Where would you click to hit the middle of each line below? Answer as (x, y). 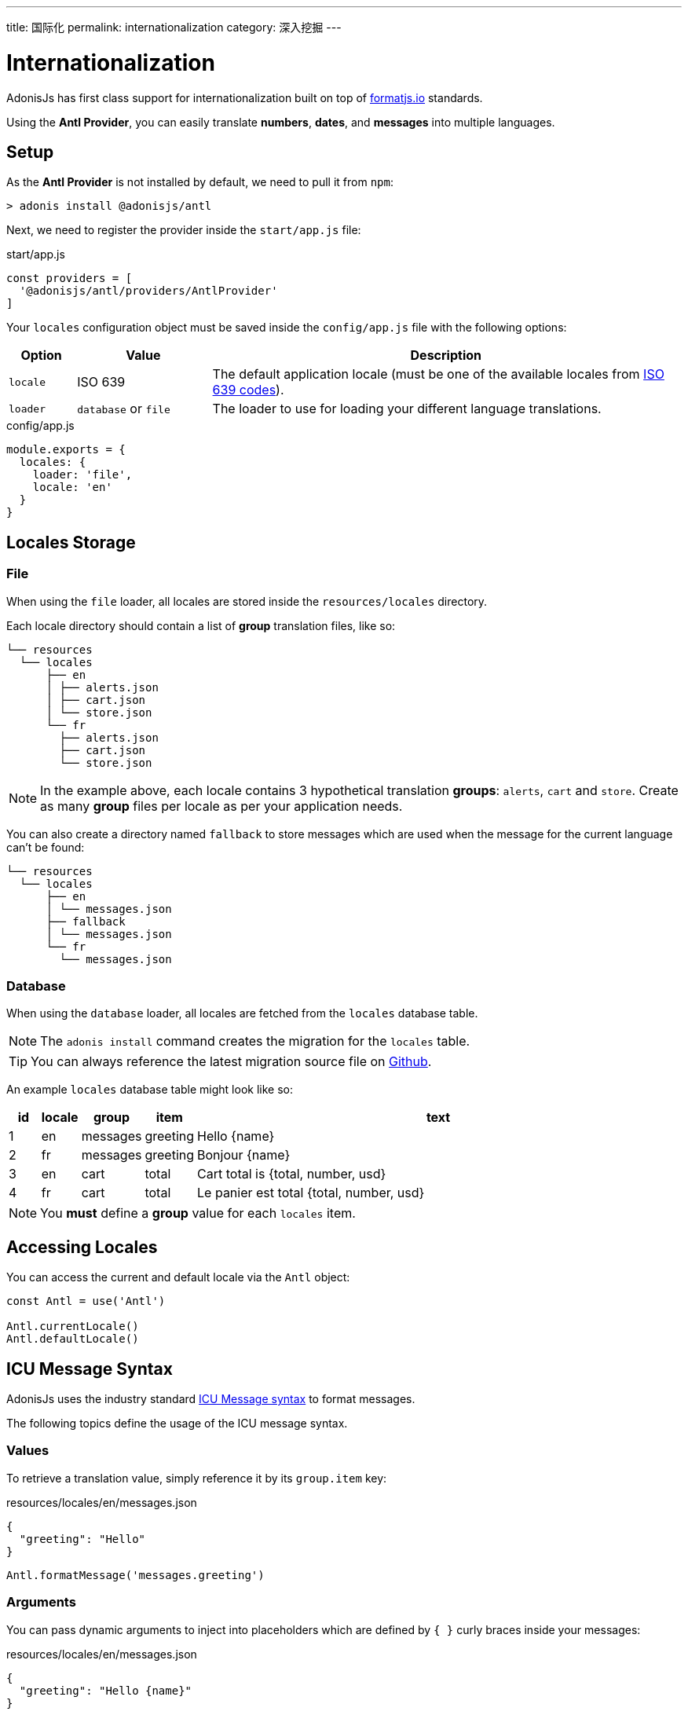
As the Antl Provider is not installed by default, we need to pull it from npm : (200, 182)
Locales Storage (71, 542)
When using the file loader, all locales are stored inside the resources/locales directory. (247, 601)
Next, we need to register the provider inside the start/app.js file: (184, 230)
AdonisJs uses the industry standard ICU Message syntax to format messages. (211, 1399)
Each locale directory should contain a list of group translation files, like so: (201, 625)
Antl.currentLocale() (73, 1327)
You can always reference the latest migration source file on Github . (231, 1062)
